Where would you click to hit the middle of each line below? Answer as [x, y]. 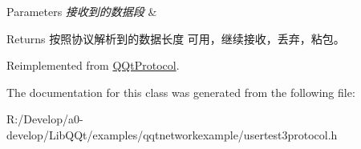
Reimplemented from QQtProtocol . [93, 65]
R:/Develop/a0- [45, 119]
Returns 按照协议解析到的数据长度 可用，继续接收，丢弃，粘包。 [176, 38]
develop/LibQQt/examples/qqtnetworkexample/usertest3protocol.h [172, 134]
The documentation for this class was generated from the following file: [181, 92]
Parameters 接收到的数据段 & [82, 11]
